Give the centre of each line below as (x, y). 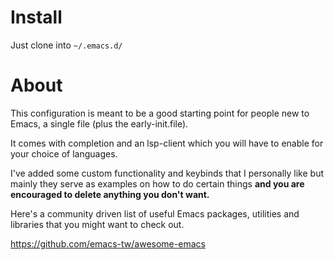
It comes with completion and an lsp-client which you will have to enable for (167, 143)
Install (36, 17)
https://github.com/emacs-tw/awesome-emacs (108, 243)
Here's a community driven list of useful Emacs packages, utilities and (155, 213)
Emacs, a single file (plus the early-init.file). (99, 123)
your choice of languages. (64, 153)
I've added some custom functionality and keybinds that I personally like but (167, 173)
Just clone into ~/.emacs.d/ (66, 45)
